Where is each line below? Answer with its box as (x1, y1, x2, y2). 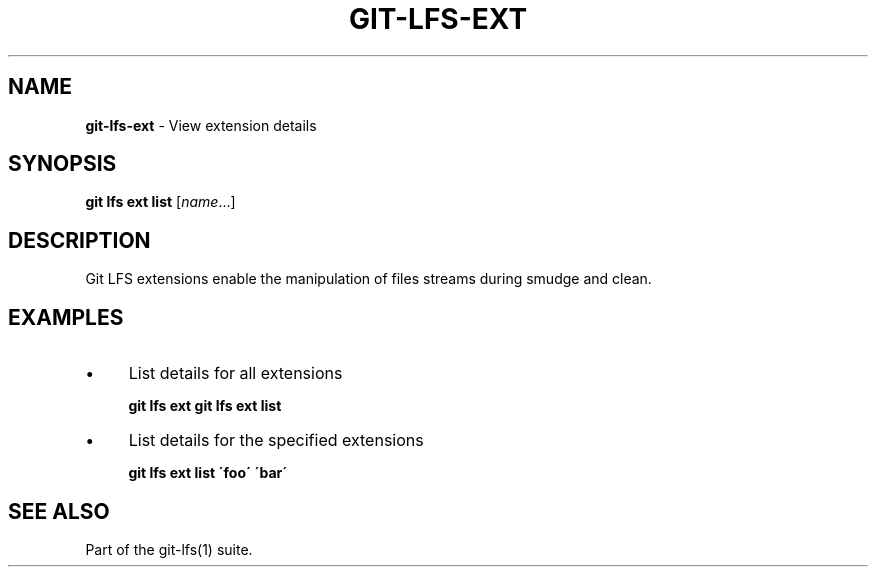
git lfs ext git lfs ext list (128, 397, 282, 415)
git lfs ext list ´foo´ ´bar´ (128, 464, 288, 482)
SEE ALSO (8, 498, 110, 524)
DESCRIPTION (8, 227, 151, 253)
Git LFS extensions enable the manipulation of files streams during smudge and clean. (85, 270, 652, 288)
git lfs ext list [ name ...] (85, 193, 236, 211)
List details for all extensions (128, 363, 343, 384)
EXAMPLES (8, 304, 124, 330)
